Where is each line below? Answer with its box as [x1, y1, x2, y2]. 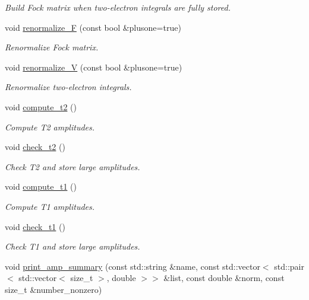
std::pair [274, 260, 304, 272]
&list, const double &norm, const [163, 272, 285, 284]
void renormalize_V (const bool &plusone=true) [5, 60, 182, 73]
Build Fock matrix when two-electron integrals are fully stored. [5, 1, 231, 13]
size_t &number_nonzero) [5, 283, 102, 295]
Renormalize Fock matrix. [5, 41, 99, 53]
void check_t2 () [5, 141, 65, 153]
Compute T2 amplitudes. [5, 120, 95, 133]
